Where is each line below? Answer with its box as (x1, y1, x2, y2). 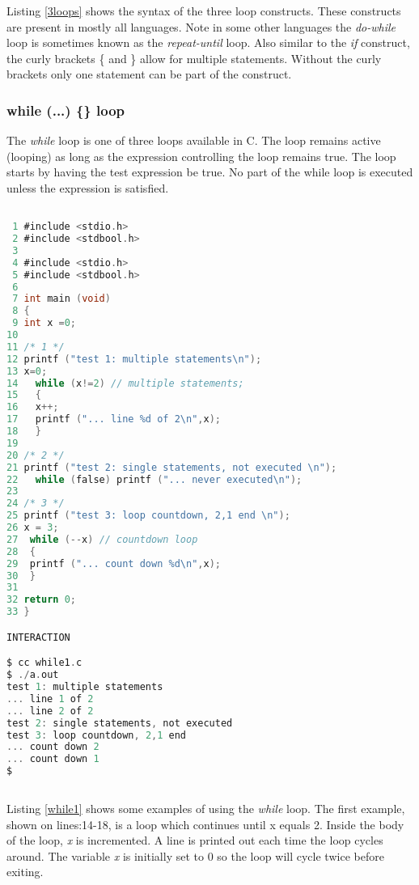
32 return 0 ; (6, 594, 76, 606)
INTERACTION (6, 631, 70, 643)
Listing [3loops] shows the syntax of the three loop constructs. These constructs (6, 2, 401, 19)
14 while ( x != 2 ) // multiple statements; (6, 377, 244, 389)
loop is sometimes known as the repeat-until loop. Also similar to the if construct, (6, 34, 410, 51)
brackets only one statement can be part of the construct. (6, 66, 292, 83)
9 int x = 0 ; (12, 317, 76, 329)
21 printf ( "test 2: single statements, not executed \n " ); (6, 461, 337, 473)
